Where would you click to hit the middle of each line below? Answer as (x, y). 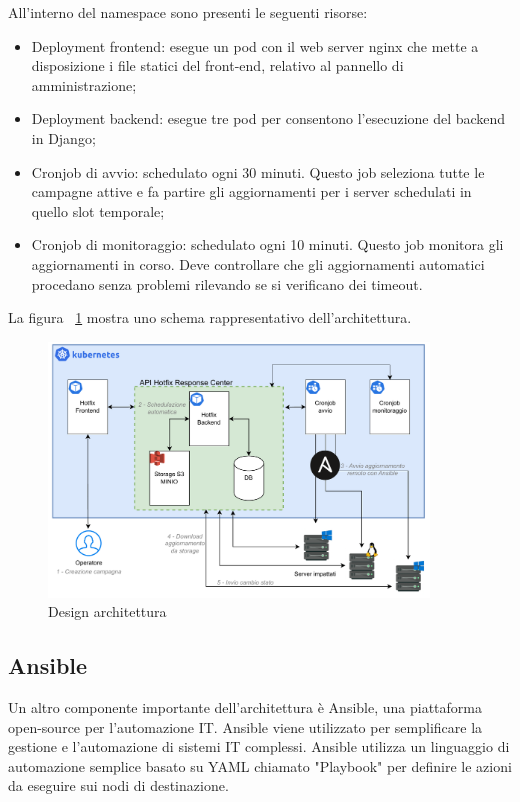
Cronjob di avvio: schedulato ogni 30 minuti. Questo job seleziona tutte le (258, 171)
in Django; (63, 137)
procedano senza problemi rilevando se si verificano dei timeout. (227, 283)
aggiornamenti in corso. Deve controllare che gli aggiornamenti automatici (258, 263)
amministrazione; (84, 84)
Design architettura (107, 611)
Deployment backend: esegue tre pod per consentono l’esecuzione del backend (268, 118)
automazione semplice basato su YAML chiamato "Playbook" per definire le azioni (260, 765)
